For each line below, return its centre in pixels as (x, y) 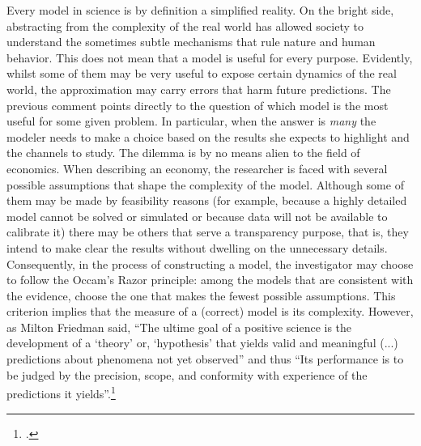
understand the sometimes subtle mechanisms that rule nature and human (191, 42)
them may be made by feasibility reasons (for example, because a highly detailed (207, 200)
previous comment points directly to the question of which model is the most (198, 105)
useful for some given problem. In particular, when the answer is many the (191, 121)
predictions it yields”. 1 (61, 392)
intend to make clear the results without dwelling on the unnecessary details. (197, 247)
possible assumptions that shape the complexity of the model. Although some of (205, 184)
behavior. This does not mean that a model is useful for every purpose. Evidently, (210, 57)
